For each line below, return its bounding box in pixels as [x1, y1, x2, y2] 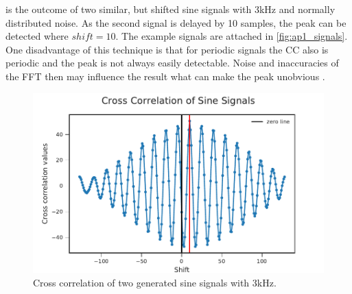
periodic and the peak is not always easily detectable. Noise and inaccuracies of [5, 56, 339, 70]
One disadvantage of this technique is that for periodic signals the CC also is [5, 42, 329, 56]
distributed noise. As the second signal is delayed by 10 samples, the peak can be [5, 15, 347, 29]
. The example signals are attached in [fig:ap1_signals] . [115, 29, 348, 43]
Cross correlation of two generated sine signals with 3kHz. [33, 275, 277, 289]
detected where [5, 29, 69, 43]
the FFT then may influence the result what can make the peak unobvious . [5, 69, 325, 83]
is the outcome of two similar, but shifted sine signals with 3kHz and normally [5, 2, 336, 16]
